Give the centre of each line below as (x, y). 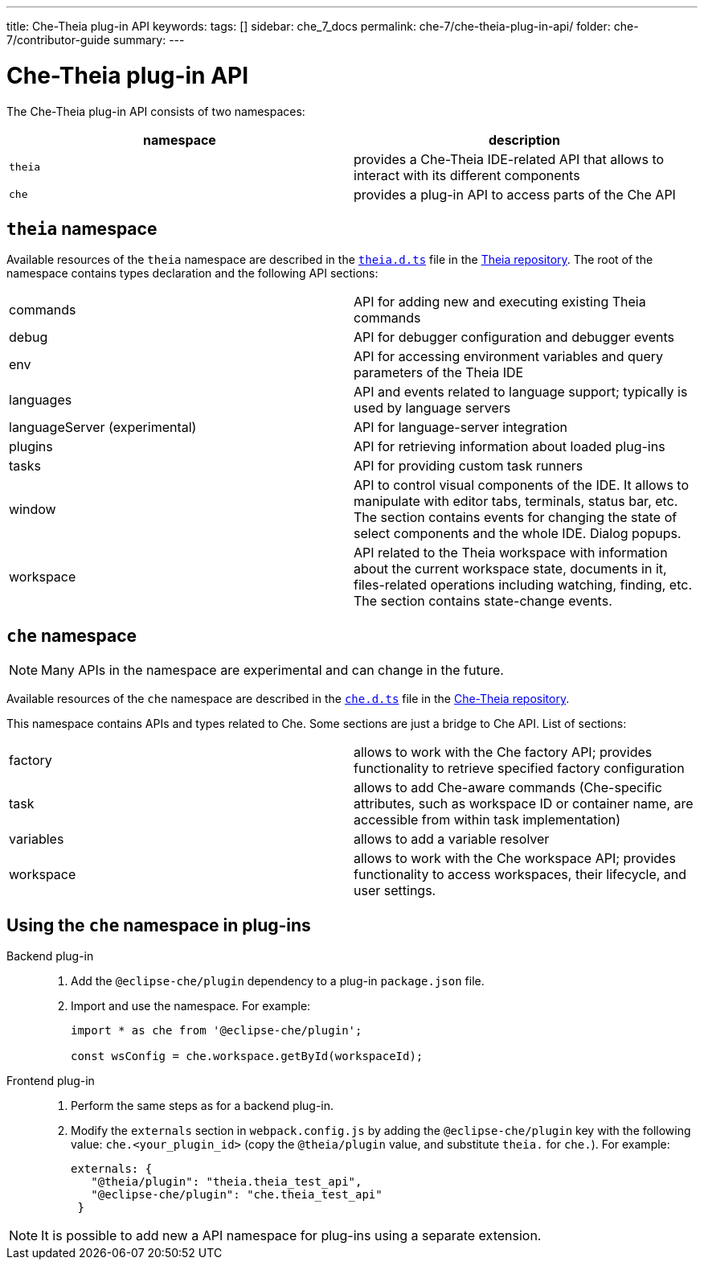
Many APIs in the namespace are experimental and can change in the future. (272, 670)
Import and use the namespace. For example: (191, 1006)
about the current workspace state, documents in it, (510, 569)
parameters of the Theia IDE (439, 373)
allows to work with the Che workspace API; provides (515, 859)
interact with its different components (467, 175)
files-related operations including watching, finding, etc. (523, 585)
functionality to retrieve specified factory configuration (519, 769)
